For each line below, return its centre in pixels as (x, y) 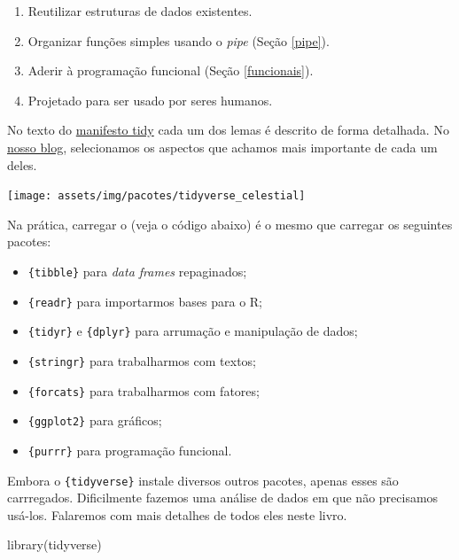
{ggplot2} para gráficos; (95, 420)
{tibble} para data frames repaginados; (137, 271)
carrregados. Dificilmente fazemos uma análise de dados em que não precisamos (223, 498)
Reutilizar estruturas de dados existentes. (140, 11)
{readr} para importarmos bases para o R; (145, 301)
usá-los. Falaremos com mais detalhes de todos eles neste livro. (177, 514)
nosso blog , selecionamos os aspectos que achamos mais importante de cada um (222, 147)
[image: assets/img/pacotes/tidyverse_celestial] (156, 196)
